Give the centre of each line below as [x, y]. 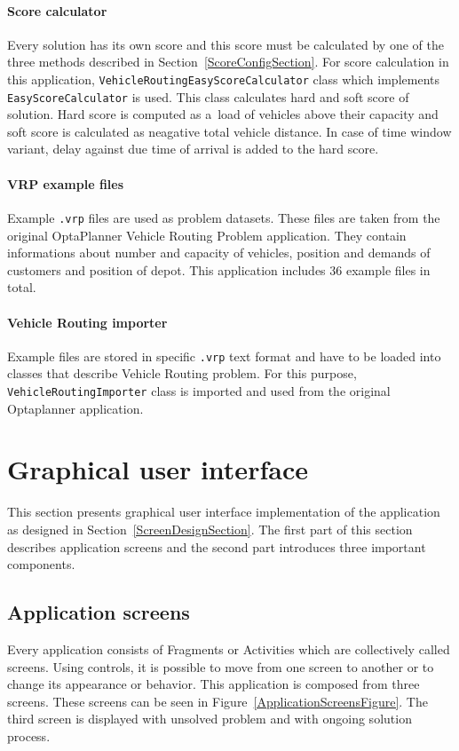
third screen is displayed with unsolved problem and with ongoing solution [210, 719]
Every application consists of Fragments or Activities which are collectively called [229, 648]
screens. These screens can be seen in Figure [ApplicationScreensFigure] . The [218, 701]
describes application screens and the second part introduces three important [217, 546]
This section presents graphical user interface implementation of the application [224, 512]
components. [41, 564]
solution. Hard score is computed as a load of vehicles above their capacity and [223, 114]
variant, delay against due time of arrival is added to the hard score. [193, 149]
